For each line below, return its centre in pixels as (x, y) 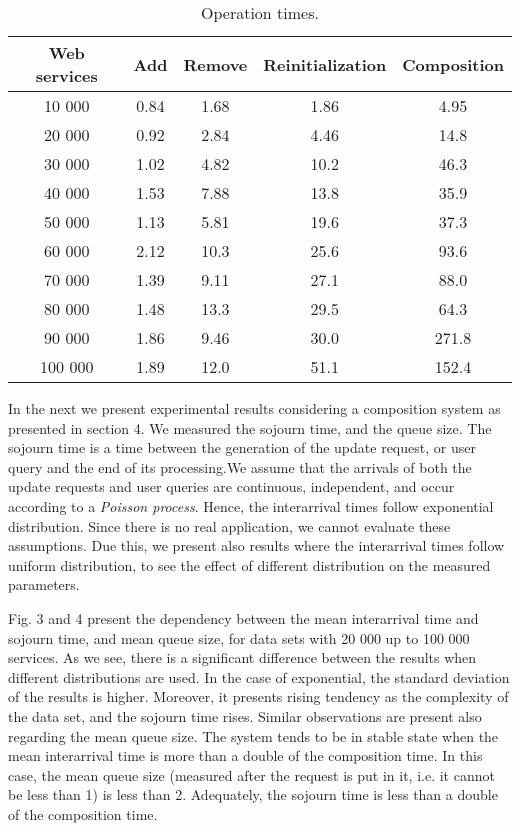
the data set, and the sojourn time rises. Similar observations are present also (245, 715)
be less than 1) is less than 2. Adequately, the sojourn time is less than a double (253, 794)
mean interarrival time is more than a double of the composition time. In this (245, 755)
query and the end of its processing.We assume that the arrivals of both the (240, 466)
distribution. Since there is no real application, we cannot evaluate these (229, 525)
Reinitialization (325, 64)
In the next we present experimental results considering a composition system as (254, 408)
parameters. (44, 584)
